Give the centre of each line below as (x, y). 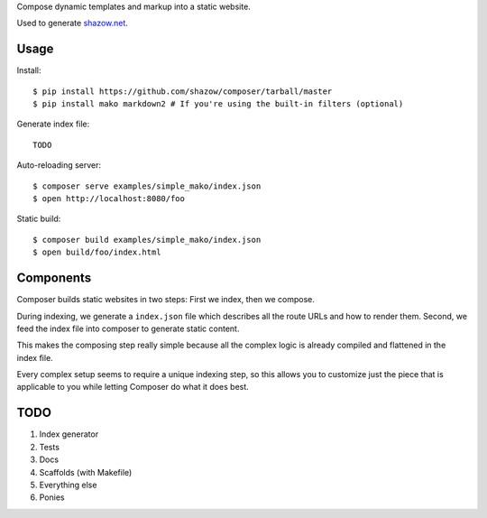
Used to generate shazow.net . (72, 23)
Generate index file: (53, 124)
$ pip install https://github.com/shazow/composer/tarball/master (183, 91)
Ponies (52, 497)
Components (54, 278)
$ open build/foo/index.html (97, 252)
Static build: (39, 219)
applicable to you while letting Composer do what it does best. (133, 387)
